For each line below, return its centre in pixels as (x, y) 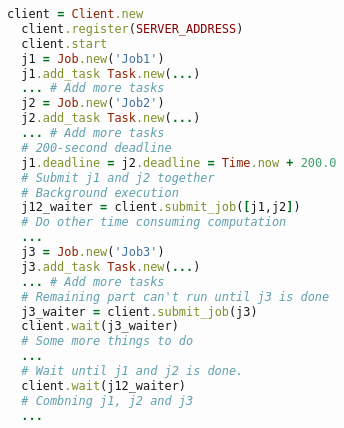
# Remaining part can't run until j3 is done (175, 296)
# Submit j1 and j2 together (118, 177)
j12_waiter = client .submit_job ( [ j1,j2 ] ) (161, 207)
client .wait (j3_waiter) (100, 326)
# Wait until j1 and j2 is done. (132, 371)
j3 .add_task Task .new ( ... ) (111, 266)
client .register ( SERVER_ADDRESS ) (132, 28)
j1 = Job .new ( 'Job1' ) (93, 58)
